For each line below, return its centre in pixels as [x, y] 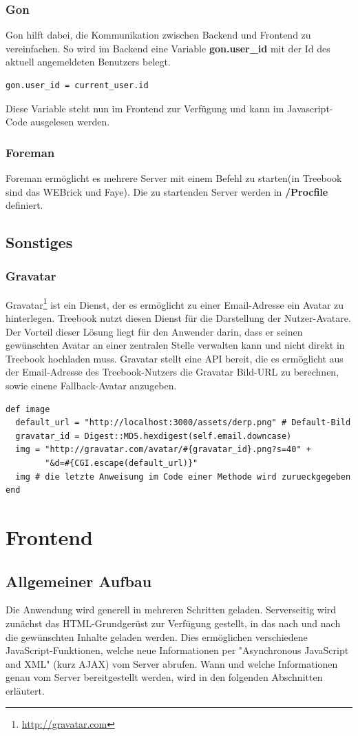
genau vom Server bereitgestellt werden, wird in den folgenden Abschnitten [164, 677]
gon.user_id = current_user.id [77, 85]
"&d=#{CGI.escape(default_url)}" [122, 463]
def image [28, 409]
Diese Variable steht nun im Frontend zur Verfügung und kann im [145, 108]
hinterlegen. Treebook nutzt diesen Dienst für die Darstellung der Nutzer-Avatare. [178, 318]
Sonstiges [39, 242]
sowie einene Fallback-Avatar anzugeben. [91, 385]
